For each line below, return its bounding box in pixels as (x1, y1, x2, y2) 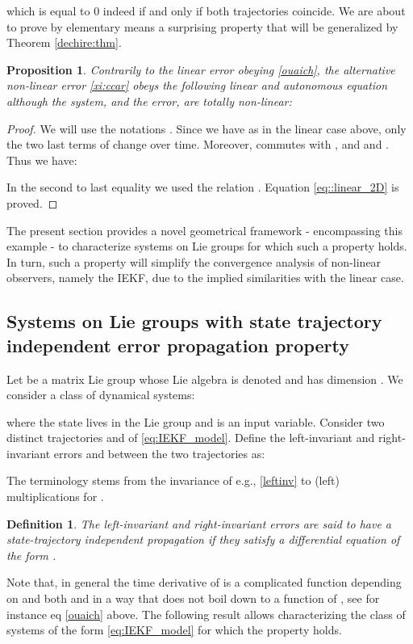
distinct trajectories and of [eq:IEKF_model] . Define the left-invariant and (6, 429, 375, 446)
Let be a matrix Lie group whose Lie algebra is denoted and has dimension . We (6, 370, 403, 387)
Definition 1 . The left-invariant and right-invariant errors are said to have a (6, 515, 391, 532)
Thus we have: (6, 151, 77, 168)
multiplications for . (6, 488, 104, 505)
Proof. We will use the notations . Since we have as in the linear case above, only (6, 120, 407, 137)
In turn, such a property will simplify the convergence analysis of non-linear (6, 253, 382, 270)
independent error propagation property (6, 332, 349, 357)
